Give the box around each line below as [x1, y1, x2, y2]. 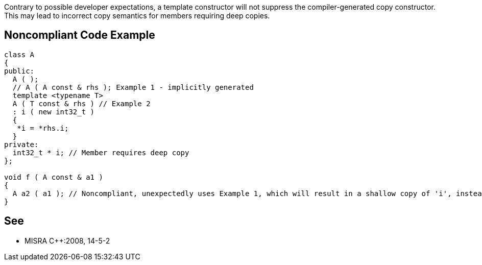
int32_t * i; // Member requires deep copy [12, 148, 189, 157]
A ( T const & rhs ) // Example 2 [12, 99, 151, 108]
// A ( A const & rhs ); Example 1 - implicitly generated [12, 83, 254, 91]
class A [4, 50, 35, 59]
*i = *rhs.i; [17, 124, 69, 132]
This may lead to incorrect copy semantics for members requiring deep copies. [4, 11, 270, 20]
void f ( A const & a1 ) [4, 173, 103, 181]
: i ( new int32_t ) [12, 107, 95, 116]
